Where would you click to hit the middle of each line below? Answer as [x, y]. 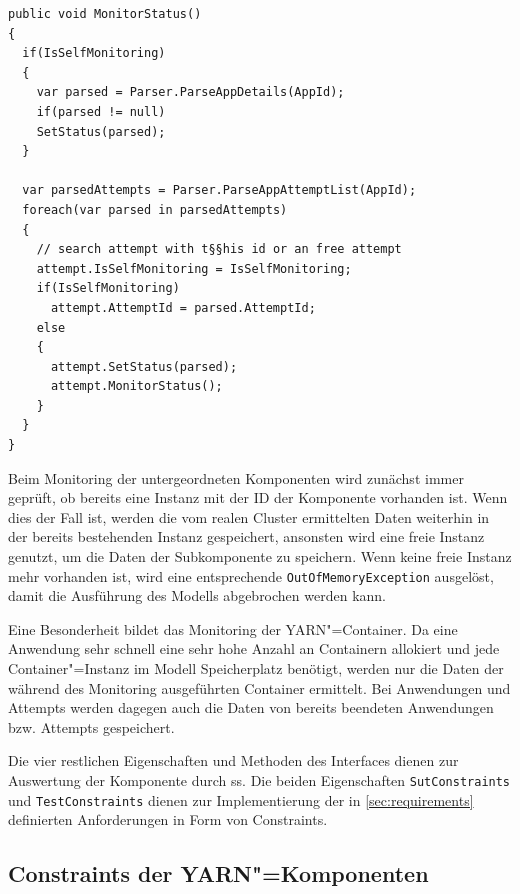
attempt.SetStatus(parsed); [144, 366]
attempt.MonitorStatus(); [136, 386]
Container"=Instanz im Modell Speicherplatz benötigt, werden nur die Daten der [256, 668]
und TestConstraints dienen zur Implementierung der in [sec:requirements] [241, 799]
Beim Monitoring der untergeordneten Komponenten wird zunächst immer [236, 477]
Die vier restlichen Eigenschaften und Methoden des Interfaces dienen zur [233, 760]
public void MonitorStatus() [105, 14]
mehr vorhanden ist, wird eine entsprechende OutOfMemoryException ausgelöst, [251, 575]
